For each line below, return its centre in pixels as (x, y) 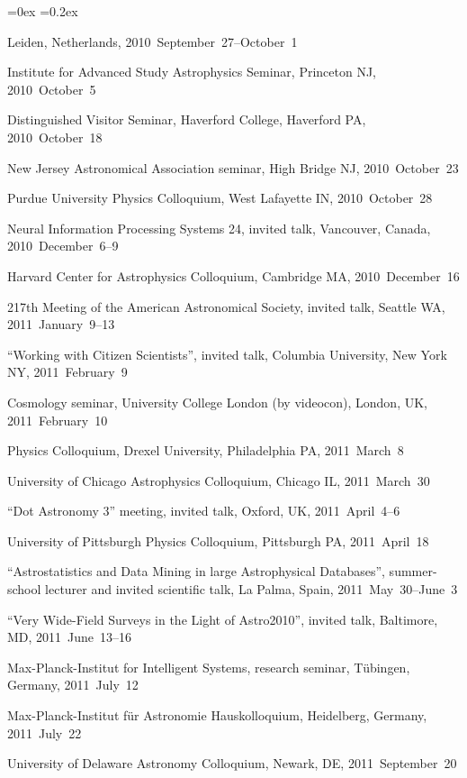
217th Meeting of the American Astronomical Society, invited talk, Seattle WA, (226, 306)
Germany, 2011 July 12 (73, 685)
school (24, 589)
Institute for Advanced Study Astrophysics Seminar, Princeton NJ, (192, 72)
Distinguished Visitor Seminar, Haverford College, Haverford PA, (187, 119)
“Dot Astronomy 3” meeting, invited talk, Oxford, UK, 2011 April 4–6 (204, 511)
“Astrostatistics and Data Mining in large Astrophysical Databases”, (196, 571)
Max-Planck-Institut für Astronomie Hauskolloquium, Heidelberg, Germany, (217, 715)
